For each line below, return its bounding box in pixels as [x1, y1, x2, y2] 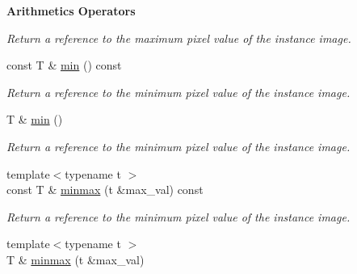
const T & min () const [6, 57, 122, 74]
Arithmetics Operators [6, 2, 136, 19]
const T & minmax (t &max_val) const [6, 181, 204, 198]
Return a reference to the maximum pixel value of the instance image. [6, 29, 351, 46]
